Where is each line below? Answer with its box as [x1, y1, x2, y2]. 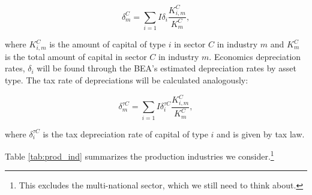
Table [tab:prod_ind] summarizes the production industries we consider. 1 [5, 148, 274, 162]
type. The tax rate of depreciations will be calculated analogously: [5, 73, 248, 86]
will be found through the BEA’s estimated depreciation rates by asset [37, 62, 296, 74]
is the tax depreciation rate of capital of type [43, 127, 208, 140]
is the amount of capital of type [49, 38, 166, 50]
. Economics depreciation [209, 50, 301, 62]
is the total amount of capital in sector [5, 50, 147, 62]
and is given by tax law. [217, 127, 305, 140]
